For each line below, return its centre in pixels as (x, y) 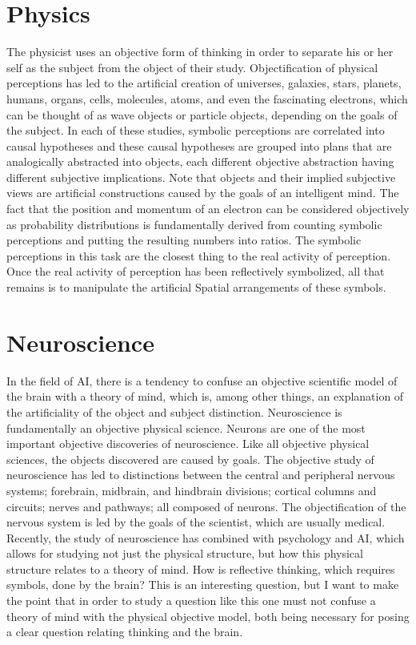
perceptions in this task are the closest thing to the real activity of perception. (199, 255)
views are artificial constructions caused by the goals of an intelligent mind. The (203, 193)
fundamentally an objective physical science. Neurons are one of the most (186, 427)
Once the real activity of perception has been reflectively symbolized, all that (196, 271)
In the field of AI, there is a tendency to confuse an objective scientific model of (202, 380)
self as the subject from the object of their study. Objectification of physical (192, 67)
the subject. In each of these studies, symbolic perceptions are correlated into (196, 130)
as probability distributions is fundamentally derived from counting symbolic (194, 224)
